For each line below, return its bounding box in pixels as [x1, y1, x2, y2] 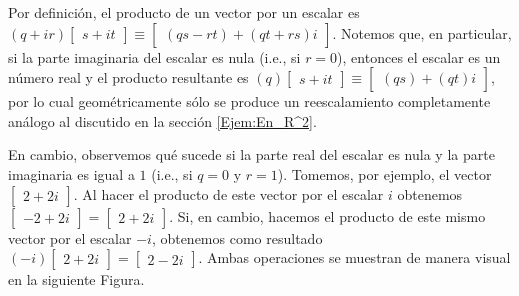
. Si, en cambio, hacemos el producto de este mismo [169, 205, 486, 226]
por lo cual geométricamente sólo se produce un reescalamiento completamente [8, 91, 491, 112]
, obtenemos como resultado [151, 227, 323, 248]
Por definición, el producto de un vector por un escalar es [8, 2, 360, 22]
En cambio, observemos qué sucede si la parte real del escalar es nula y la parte [8, 144, 495, 165]
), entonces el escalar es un [337, 46, 501, 67]
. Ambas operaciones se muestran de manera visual [198, 247, 511, 268]
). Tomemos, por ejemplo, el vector [277, 163, 492, 184]
